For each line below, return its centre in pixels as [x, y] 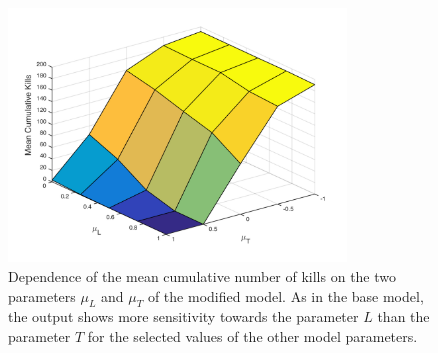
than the [403, 316]
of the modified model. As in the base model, [285, 295]
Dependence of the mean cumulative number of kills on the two [202, 275]
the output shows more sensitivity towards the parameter [183, 316]
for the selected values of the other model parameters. [252, 335]
